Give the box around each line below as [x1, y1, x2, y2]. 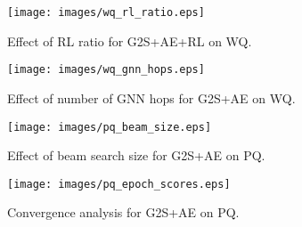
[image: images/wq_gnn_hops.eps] [7, 63, 205, 77]
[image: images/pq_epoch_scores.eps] [7, 177, 231, 191]
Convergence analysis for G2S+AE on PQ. [7, 203, 240, 222]
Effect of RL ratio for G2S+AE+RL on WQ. [7, 31, 252, 50]
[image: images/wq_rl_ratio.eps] [7, 6, 205, 19]
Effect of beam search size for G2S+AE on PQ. [7, 146, 265, 165]
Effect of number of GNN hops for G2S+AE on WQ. [7, 88, 296, 107]
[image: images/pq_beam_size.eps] [7, 120, 212, 134]
